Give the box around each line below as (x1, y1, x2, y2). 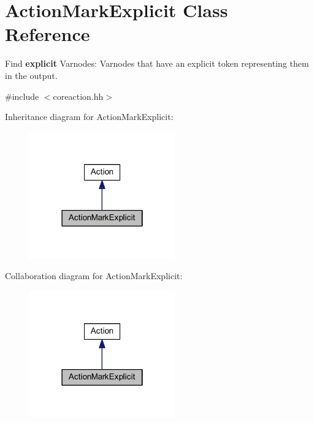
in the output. (5, 69, 58, 81)
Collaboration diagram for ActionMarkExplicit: (5, 269, 183, 282)
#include (5, 89, 39, 102)
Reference (5, 21, 90, 47)
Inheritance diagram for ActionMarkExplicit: (5, 110, 174, 123)
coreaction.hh (53, 89, 104, 102)
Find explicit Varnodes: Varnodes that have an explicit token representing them (5, 57, 309, 70)
